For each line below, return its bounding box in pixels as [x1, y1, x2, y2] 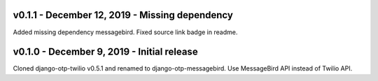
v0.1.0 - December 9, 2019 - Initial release [13, 46, 199, 58]
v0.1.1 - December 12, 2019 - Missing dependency [13, 9, 234, 21]
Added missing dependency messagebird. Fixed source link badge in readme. [13, 28, 238, 36]
